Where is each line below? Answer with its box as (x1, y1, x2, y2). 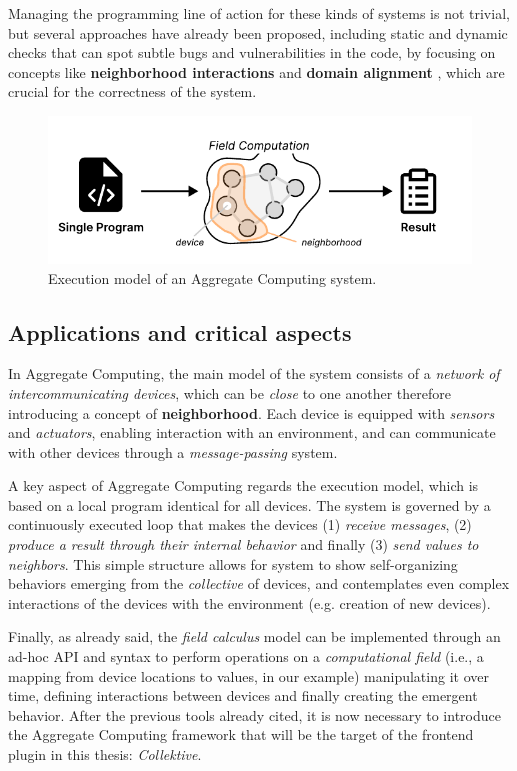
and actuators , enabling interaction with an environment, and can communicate (8, 422, 496, 443)
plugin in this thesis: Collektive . (8, 744, 202, 764)
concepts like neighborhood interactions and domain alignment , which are (8, 61, 505, 82)
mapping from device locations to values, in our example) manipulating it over (8, 665, 489, 686)
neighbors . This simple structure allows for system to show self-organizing (8, 553, 458, 574)
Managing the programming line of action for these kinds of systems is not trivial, (8, 3, 510, 23)
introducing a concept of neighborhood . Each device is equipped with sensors (8, 402, 495, 423)
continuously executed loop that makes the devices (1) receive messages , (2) (8, 514, 472, 535)
